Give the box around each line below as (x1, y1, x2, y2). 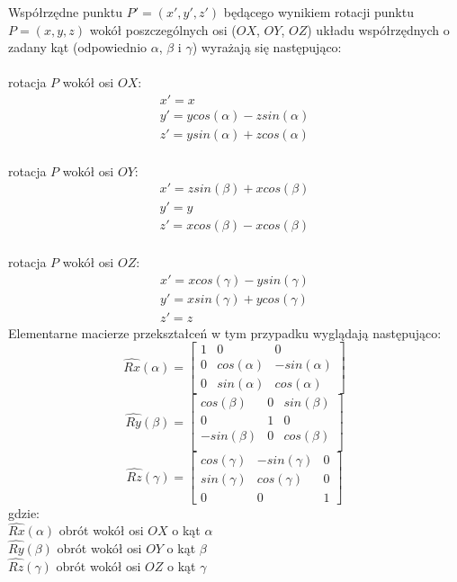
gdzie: (8, 503, 40, 522)
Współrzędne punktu (8, 3, 122, 21)
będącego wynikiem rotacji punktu (223, 3, 414, 21)
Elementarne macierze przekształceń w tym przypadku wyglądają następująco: (8, 323, 442, 342)
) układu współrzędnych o (307, 20, 450, 39)
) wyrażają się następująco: (192, 38, 342, 57)
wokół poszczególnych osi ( (89, 20, 237, 39)
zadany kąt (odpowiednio (8, 38, 148, 57)
